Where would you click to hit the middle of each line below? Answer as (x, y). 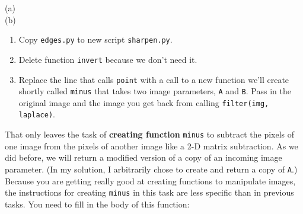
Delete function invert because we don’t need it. (108, 59)
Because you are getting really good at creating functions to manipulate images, (150, 181)
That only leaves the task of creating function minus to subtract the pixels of (150, 134)
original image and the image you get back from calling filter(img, (144, 102)
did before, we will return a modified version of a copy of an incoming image (143, 157)
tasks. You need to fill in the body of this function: (97, 204)
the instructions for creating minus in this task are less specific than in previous (149, 192)
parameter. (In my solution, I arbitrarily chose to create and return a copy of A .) (151, 169)
